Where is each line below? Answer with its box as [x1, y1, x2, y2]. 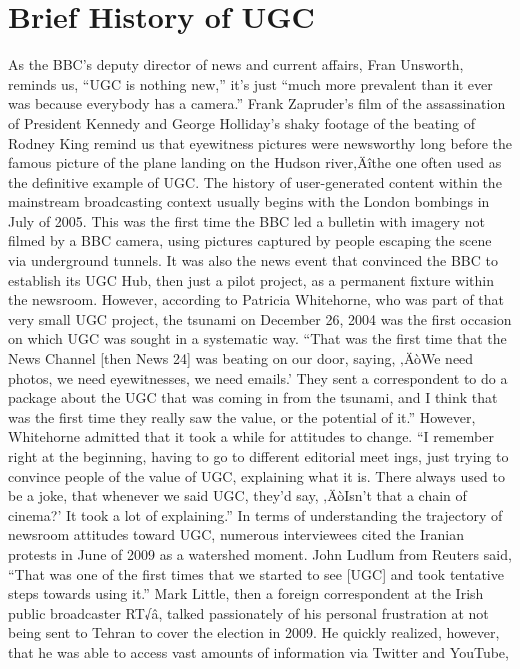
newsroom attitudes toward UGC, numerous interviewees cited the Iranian [8, 524, 464, 545]
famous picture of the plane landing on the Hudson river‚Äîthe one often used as [8, 152, 502, 173]
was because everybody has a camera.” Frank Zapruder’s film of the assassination [8, 93, 506, 114]
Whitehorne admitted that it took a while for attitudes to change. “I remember [8, 426, 494, 447]
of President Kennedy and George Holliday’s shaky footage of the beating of [8, 112, 475, 133]
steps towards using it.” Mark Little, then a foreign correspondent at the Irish [8, 583, 484, 604]
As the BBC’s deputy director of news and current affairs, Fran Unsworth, [8, 54, 464, 75]
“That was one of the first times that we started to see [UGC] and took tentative [8, 563, 504, 584]
